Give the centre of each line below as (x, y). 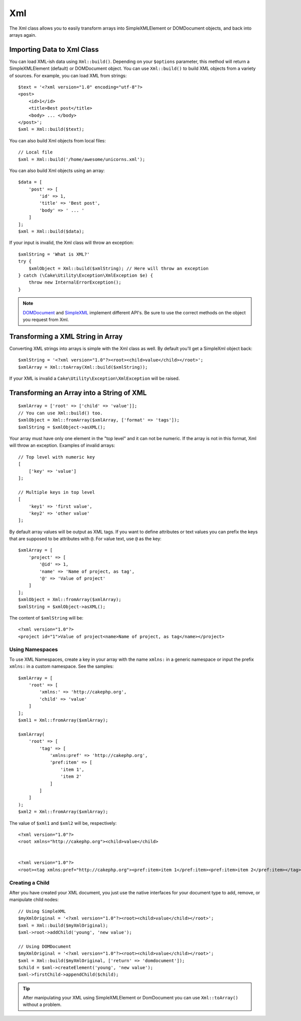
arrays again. (23, 35)
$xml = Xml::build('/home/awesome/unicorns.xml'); (82, 159)
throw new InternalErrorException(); (75, 282)
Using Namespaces (34, 649)
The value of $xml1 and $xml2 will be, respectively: (63, 823)
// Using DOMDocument (45, 946)
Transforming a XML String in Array (66, 336)
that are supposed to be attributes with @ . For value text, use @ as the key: (85, 539)
